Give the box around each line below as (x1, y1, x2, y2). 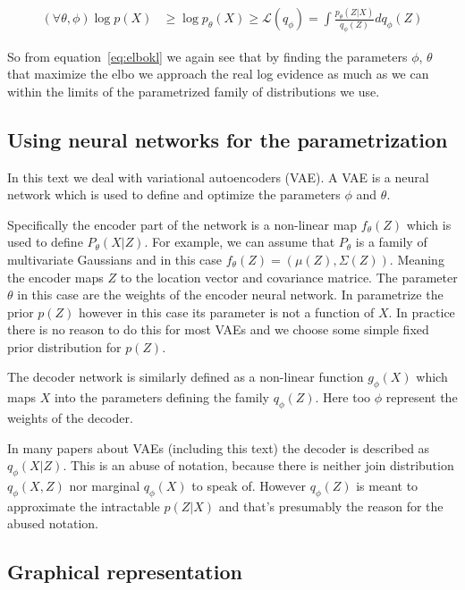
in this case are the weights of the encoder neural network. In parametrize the (17, 285, 444, 304)
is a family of (355, 232, 427, 251)
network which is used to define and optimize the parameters (7, 185, 341, 204)
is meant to (356, 476, 418, 495)
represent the (385, 388, 458, 407)
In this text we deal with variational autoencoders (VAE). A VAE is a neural (7, 167, 429, 186)
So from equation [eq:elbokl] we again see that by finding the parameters (7, 46, 408, 65)
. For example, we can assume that (144, 232, 335, 251)
